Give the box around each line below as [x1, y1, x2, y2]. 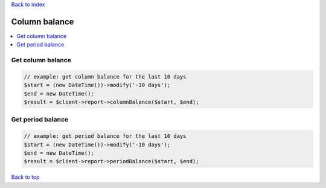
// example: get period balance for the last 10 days [24, 133, 187, 140]
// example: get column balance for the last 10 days [24, 73, 187, 80]
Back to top [11, 173, 40, 181]
